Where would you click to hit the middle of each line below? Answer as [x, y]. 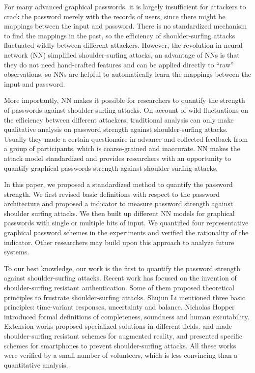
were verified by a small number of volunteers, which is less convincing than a [121, 355]
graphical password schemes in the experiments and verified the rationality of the [126, 233]
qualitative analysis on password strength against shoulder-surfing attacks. [116, 129]
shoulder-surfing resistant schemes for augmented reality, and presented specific [123, 336]
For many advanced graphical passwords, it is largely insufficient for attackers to [125, 6]
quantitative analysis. [36, 364]
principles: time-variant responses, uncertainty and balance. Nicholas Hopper [119, 307]
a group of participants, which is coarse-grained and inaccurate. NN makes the [122, 148]
